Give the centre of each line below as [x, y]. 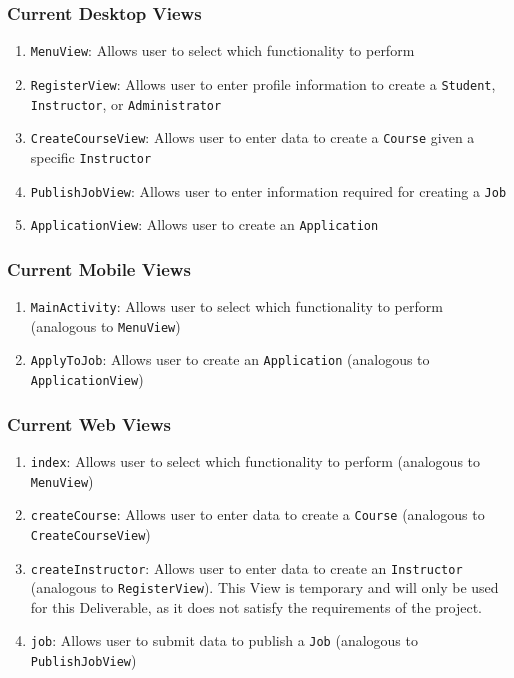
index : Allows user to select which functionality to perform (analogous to [255, 460]
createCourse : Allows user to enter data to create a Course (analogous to [257, 514]
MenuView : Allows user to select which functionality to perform [222, 50]
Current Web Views [89, 423]
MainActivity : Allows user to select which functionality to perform [236, 306]
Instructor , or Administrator [126, 103]
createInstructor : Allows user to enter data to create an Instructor [246, 567]
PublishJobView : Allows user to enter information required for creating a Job [268, 190]
